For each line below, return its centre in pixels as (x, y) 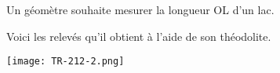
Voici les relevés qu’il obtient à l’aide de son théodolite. (139, 36)
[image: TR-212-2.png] (65, 62)
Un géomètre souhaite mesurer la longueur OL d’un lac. (140, 9)
